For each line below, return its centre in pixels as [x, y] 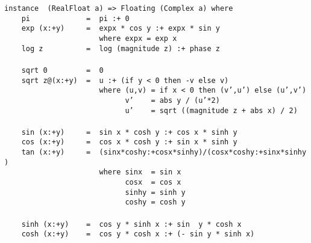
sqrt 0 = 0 [62, 70]
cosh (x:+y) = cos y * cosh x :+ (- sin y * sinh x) [138, 234]
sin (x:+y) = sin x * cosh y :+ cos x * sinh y [129, 132]
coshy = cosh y [155, 202]
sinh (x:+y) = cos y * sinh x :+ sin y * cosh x [131, 224]
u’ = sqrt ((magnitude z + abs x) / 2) [211, 110]
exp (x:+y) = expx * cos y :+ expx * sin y [121, 29]
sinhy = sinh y [155, 192]
